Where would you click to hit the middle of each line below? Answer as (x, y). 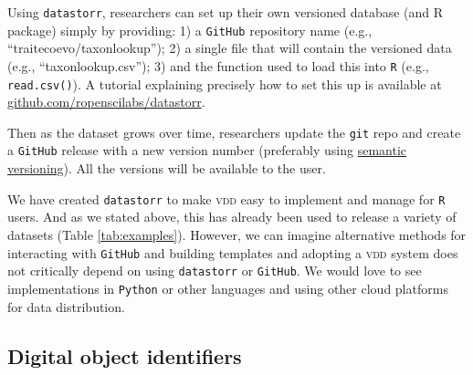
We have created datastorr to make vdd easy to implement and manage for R (226, 198)
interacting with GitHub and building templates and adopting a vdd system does (233, 252)
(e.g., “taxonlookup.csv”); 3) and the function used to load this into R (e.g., (218, 65)
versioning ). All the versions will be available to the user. (167, 168)
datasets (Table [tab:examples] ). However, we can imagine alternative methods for (237, 234)
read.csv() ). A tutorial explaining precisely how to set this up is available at (225, 83)
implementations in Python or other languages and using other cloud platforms (228, 288)
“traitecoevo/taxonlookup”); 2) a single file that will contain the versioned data (230, 48)
